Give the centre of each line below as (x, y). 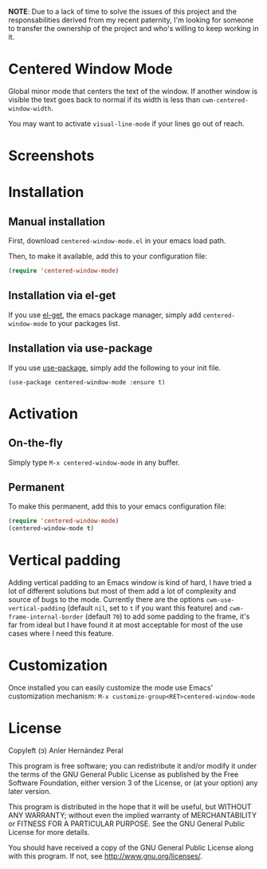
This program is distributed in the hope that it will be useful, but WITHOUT (130, 807)
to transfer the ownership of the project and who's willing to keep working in (133, 28)
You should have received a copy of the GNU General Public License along (131, 847)
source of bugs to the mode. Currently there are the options (106, 600)
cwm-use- (220, 600)
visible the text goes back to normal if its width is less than (104, 100)
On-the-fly (36, 443)
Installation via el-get (62, 295)
